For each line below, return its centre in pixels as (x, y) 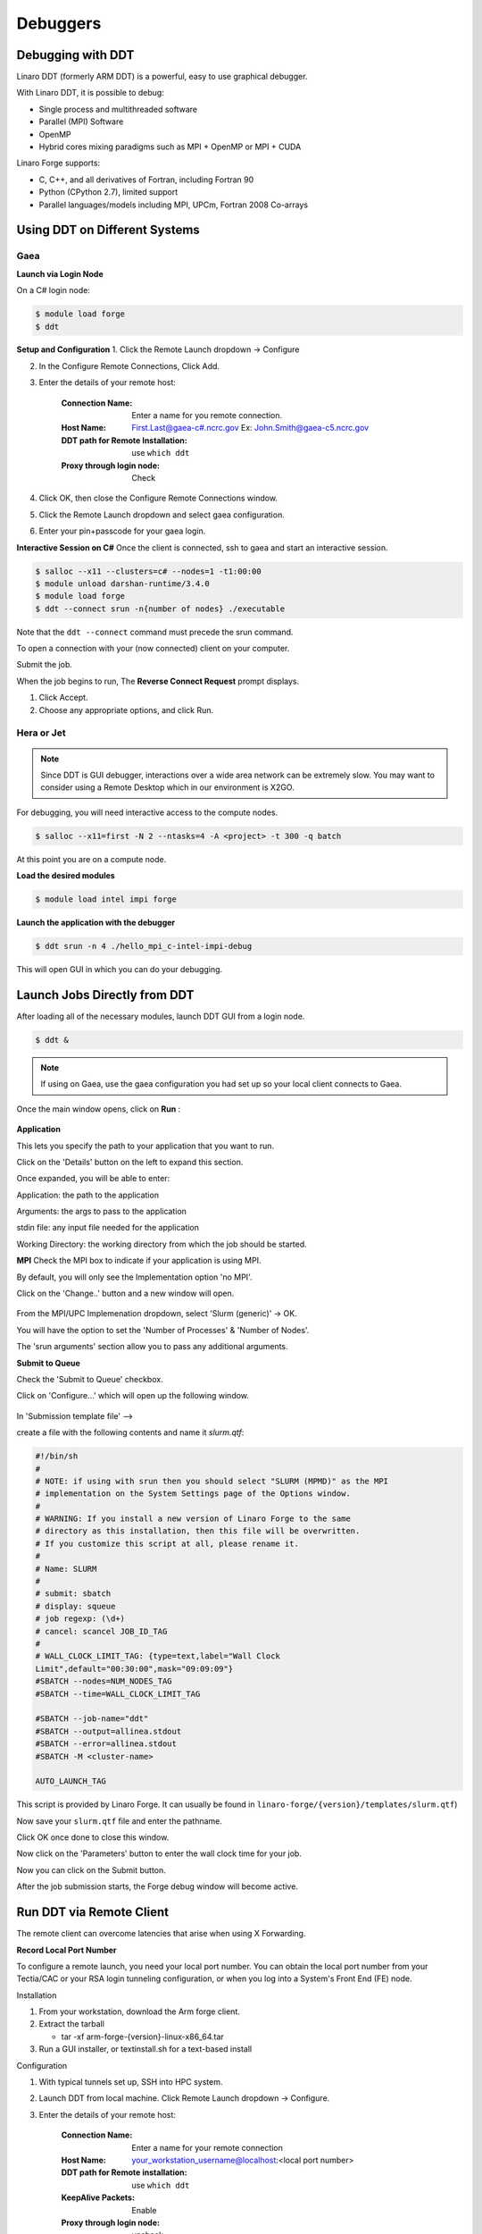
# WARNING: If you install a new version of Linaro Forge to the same (193, 1519)
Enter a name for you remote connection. (207, 416)
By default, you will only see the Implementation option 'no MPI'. (134, 1277)
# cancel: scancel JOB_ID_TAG (101, 1631)
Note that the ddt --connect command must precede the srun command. (155, 632)
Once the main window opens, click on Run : (99, 1109)
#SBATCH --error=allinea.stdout (106, 1744)
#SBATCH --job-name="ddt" (92, 1719)
